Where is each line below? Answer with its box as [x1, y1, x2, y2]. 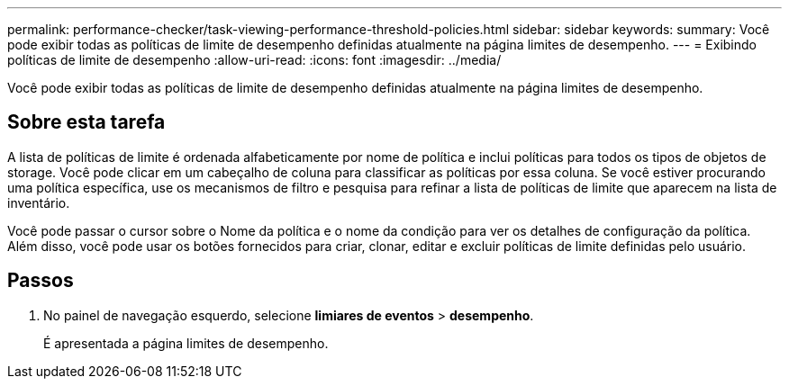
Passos [7, 269, 74, 292]
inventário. [7, 194, 70, 211]
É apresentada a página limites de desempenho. [43, 335, 329, 351]
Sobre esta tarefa [7, 111, 166, 134]
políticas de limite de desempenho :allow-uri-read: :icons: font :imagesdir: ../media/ [7, 52, 502, 67]
